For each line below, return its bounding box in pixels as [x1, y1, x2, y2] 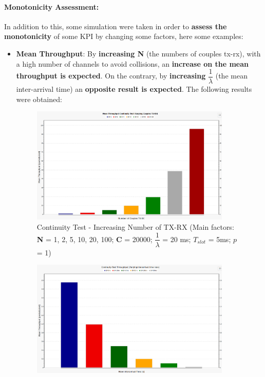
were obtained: [16, 93, 62, 104]
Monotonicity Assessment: [4, 1, 99, 12]
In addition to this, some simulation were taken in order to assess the [4, 21, 227, 31]
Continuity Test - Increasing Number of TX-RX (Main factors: [36, 221, 234, 232]
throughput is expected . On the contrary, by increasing [16, 70, 206, 81]
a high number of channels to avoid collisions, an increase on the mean [16, 58, 249, 69]
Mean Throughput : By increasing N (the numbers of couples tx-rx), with [16, 48, 261, 58]
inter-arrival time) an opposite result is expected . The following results [16, 84, 252, 94]
